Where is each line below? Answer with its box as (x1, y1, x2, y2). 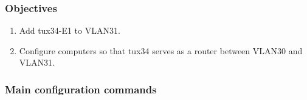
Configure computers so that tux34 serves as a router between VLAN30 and (19, 44, 303, 57)
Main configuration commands (5, 81, 157, 96)
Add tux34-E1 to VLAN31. (19, 24, 120, 37)
